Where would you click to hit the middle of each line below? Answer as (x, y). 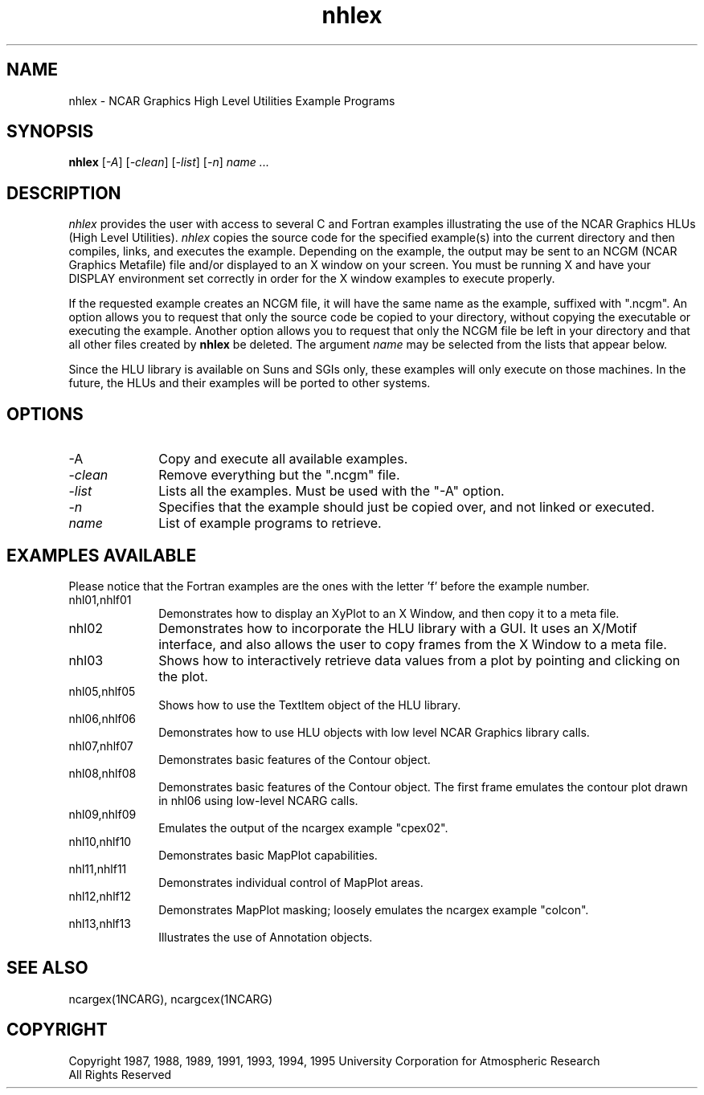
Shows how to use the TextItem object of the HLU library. (310, 705)
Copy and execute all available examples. (283, 459)
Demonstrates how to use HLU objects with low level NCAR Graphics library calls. (374, 732)
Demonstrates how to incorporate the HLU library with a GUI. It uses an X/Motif (398, 628)
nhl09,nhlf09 (102, 814)
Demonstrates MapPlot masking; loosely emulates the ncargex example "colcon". (374, 909)
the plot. (183, 676)
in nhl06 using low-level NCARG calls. (258, 800)
